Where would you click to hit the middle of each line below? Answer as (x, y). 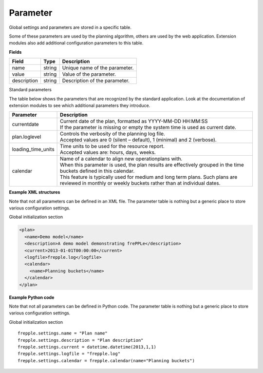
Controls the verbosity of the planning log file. (113, 134)
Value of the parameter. (89, 74)
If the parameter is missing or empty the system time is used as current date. (148, 127)
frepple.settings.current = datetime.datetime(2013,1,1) (87, 347)
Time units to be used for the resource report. (113, 146)
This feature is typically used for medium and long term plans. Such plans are (149, 177)
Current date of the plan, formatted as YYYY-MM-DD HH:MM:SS (134, 121)
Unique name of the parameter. (98, 68)
